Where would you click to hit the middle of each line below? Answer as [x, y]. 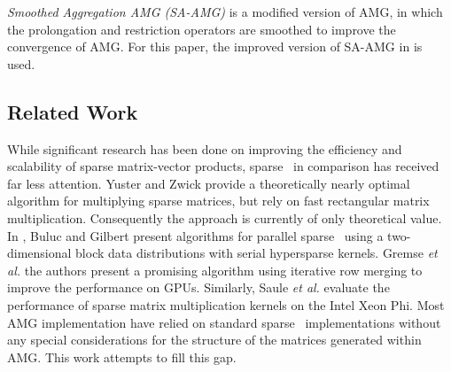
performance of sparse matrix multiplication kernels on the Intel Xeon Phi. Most [226, 304]
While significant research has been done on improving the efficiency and [205, 148]
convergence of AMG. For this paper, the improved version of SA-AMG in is [215, 46]
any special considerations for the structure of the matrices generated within [214, 340]
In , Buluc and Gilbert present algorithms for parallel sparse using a [195, 235]
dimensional [39, 253]
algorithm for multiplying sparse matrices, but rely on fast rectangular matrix [218, 201]
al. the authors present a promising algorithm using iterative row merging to [215, 270]
